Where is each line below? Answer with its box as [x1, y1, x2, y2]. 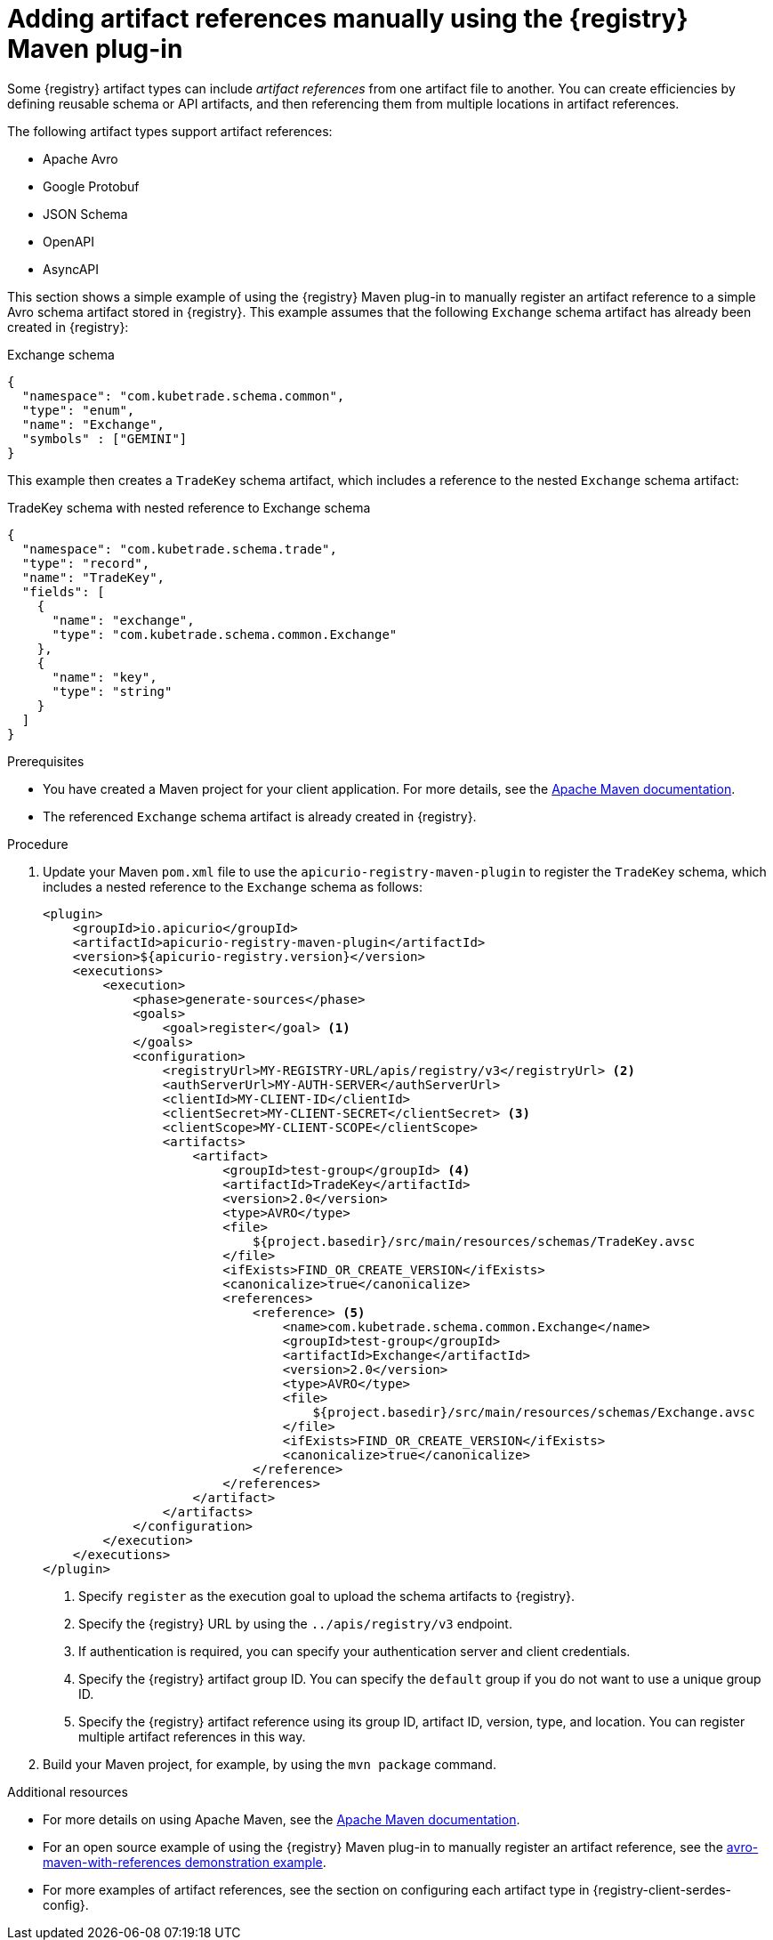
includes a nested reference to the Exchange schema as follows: [43, 878, 423, 894]
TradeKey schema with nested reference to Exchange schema [7, 499, 371, 515]
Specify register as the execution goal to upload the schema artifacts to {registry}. [78, 1588, 576, 1604]
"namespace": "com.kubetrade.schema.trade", [21, 541, 337, 556]
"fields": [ [21, 584, 105, 599]
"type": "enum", [21, 402, 135, 417]
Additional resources [7, 1783, 128, 1799]
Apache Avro [43, 150, 118, 166]
